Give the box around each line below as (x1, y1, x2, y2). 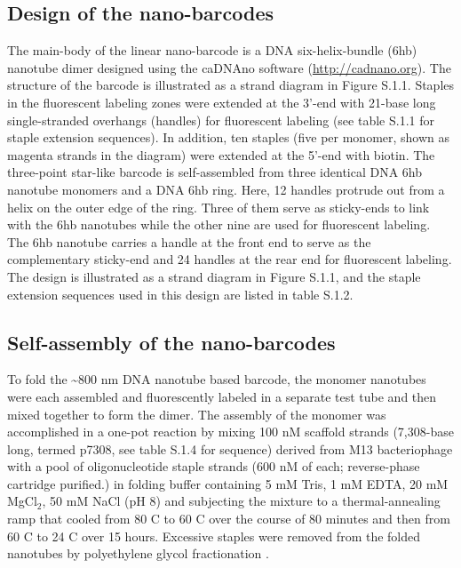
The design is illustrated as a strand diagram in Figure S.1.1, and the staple (7, 267, 421, 285)
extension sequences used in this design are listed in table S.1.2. (7, 284, 354, 303)
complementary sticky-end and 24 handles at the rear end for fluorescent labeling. (7, 250, 452, 268)
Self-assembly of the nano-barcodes (7, 328, 336, 356)
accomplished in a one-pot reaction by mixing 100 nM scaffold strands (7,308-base (7, 422, 454, 441)
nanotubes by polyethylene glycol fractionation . (7, 544, 269, 563)
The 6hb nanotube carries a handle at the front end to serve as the (7, 232, 371, 251)
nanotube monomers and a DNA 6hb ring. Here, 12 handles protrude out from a (7, 180, 445, 198)
